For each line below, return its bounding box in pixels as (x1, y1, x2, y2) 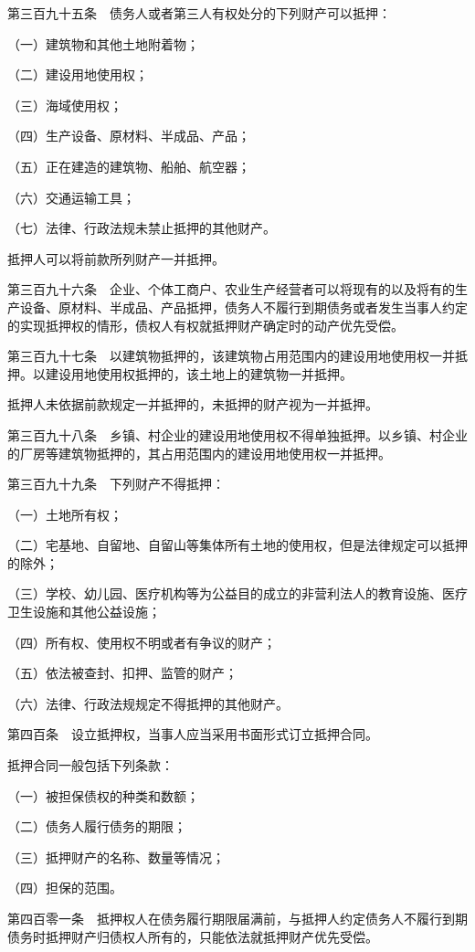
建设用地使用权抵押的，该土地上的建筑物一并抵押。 (45, 364, 353, 383)
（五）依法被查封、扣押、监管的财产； (7, 663, 237, 682)
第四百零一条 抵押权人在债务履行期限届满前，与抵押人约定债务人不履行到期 (7, 909, 468, 927)
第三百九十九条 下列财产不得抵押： (7, 474, 225, 493)
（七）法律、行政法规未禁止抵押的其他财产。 (7, 218, 276, 238)
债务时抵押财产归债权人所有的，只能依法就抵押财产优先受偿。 (7, 926, 378, 946)
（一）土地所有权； (7, 504, 122, 524)
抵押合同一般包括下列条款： (7, 756, 174, 775)
